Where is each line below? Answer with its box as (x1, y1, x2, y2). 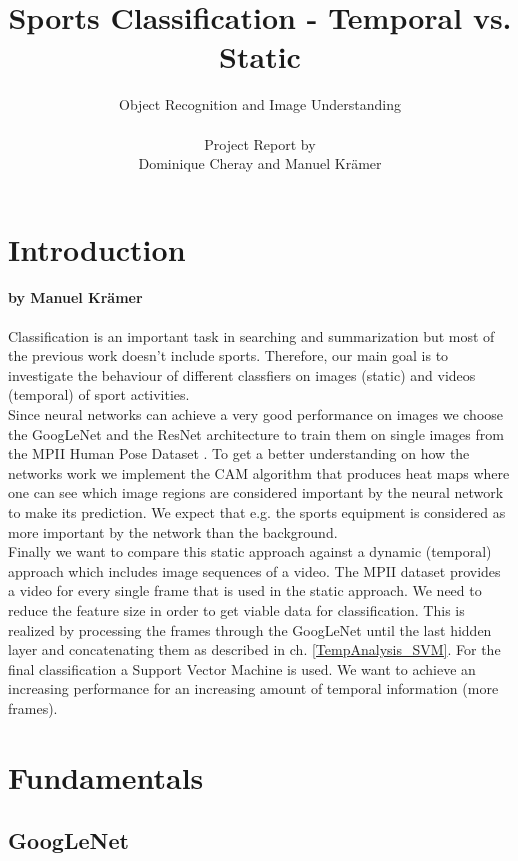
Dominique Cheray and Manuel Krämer (138, 153, 382, 174)
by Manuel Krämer (8, 287, 143, 308)
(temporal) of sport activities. (8, 384, 190, 405)
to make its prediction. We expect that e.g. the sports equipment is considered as (8, 502, 506, 523)
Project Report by (204, 133, 316, 154)
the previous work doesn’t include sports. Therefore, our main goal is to (8, 345, 449, 366)
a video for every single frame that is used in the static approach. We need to (8, 580, 482, 601)
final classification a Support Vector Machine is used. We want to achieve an (8, 658, 476, 679)
